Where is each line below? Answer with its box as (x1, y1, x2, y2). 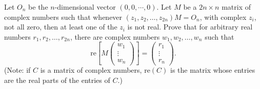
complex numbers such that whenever (4, 11, 123, 22)
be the (28, 2, 48, 12)
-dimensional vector (54, 2, 116, 12)
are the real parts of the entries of (4, 75, 110, 85)
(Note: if (4, 65, 31, 75)
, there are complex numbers (70, 31, 160, 42)
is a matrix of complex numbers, (40, 65, 142, 75)
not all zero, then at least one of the (4, 21, 117, 32)
